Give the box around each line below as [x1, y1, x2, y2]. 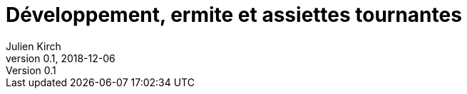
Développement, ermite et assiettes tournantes [6, 3, 462, 27]
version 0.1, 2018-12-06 [6, 52, 116, 64]
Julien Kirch [6, 40, 61, 52]
